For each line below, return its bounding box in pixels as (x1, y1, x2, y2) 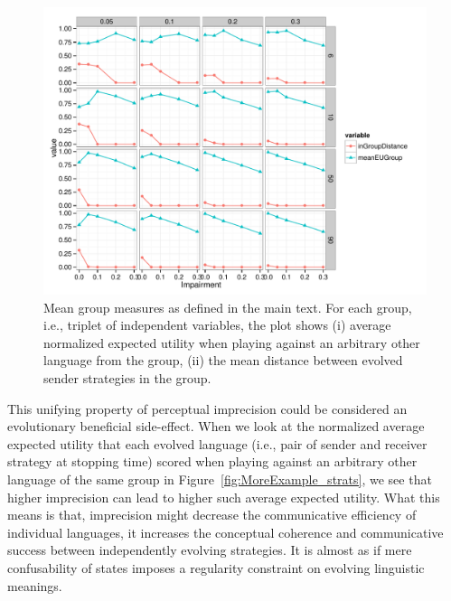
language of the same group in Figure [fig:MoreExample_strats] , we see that (7, 469, 432, 488)
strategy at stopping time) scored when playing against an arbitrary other (7, 452, 418, 471)
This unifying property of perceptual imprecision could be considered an (7, 399, 408, 418)
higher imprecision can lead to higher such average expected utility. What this (7, 487, 440, 506)
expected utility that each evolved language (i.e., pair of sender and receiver (7, 434, 428, 453)
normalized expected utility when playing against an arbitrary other (43, 333, 420, 352)
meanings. (7, 576, 62, 595)
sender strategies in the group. (43, 368, 211, 387)
